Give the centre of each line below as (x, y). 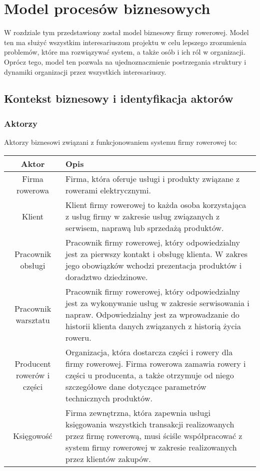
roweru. (78, 337)
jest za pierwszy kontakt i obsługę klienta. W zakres (157, 254)
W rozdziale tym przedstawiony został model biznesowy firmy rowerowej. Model (126, 32)
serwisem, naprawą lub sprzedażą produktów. (145, 227)
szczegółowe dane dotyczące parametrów (136, 386)
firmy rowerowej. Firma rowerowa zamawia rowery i (156, 363)
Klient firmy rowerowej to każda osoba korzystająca (156, 204)
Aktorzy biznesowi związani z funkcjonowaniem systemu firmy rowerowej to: (120, 142)
